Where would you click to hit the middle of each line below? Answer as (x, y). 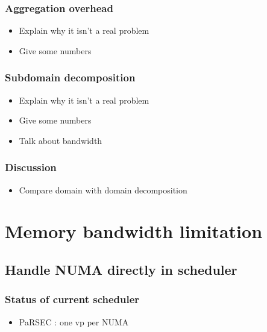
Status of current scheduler (72, 299)
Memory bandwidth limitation (134, 231)
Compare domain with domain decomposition (103, 189)
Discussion (31, 167)
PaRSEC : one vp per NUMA (74, 321)
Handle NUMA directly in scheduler (121, 269)
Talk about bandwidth (61, 140)
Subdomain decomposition (70, 77)
